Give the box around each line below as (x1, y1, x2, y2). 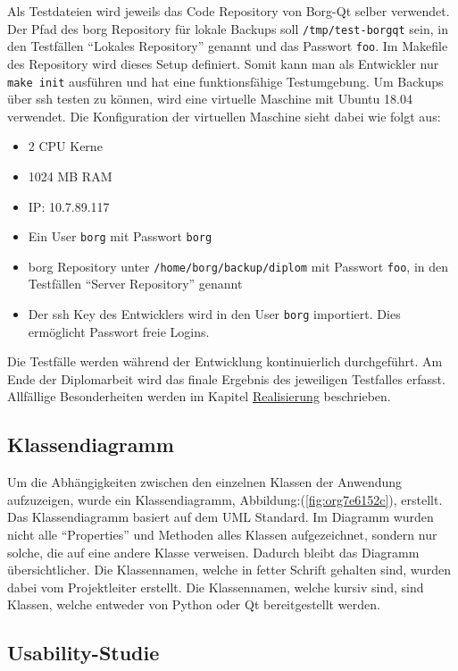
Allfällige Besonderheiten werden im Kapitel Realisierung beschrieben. (7, 387, 391, 406)
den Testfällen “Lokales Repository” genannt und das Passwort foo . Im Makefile (7, 37, 448, 55)
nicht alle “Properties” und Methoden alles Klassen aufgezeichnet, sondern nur (7, 525, 437, 544)
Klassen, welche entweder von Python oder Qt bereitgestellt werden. (7, 595, 380, 614)
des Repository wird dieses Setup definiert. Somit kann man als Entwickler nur (7, 54, 439, 72)
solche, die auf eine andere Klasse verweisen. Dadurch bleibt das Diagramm (7, 542, 420, 561)
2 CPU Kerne (28, 137, 103, 155)
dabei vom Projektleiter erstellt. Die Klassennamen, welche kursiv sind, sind (7, 577, 424, 596)
